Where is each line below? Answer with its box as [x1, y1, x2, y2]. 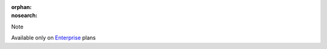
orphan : [11, 4, 32, 10]
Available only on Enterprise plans [11, 34, 96, 42]
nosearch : [11, 12, 38, 19]
